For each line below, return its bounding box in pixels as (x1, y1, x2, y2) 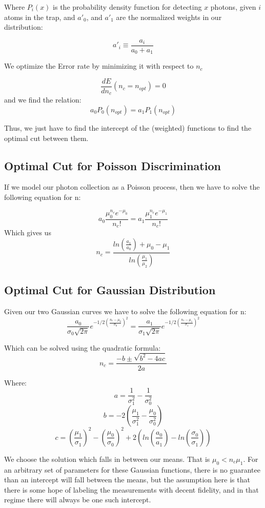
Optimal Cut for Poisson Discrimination (4, 157, 221, 173)
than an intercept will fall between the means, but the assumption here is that (4, 474, 250, 485)
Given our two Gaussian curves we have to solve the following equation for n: (4, 306, 247, 316)
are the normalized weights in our (116, 11, 222, 22)
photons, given (210, 2, 256, 12)
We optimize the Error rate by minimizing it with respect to (4, 60, 194, 71)
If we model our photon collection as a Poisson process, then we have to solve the (4, 181, 260, 192)
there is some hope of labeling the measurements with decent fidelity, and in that (4, 484, 259, 495)
